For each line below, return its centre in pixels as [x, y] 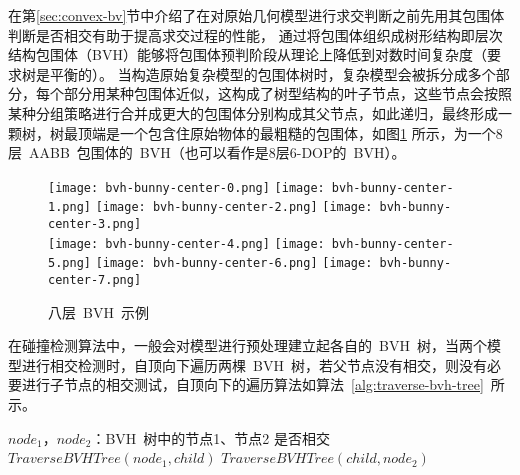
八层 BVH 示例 [98, 311]
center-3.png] [95, 224]
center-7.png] [95, 280]
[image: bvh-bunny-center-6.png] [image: [234, 263]
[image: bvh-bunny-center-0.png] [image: [186, 187]
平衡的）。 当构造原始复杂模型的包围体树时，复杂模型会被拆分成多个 [272, 73]
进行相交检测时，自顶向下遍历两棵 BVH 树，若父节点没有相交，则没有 [254, 364]
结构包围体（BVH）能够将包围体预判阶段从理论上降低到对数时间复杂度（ [247, 54]
